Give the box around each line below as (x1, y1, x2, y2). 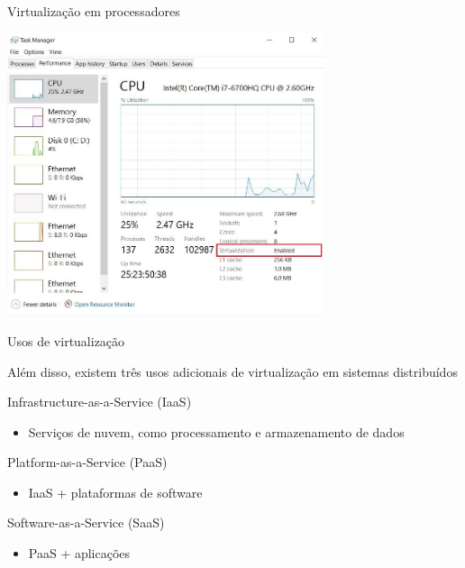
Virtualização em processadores (7, 2, 180, 20)
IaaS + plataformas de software (28, 482, 203, 501)
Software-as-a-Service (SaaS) (7, 513, 165, 532)
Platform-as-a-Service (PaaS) (7, 453, 168, 472)
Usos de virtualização (7, 331, 125, 350)
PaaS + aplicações (28, 544, 131, 563)
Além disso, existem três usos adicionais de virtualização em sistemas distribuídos (7, 362, 458, 380)
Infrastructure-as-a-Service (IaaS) (7, 392, 192, 411)
